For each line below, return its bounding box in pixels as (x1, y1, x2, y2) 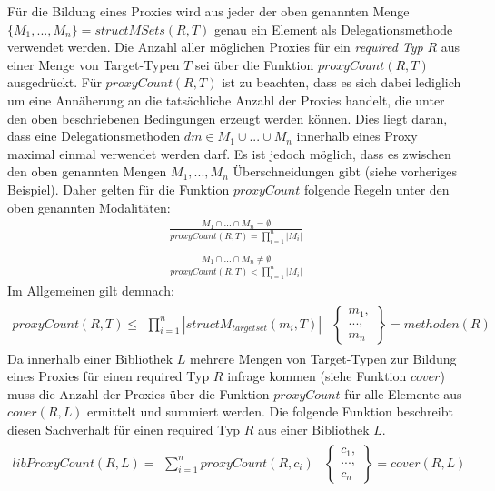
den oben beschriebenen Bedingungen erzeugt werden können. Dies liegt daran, (7, 108, 448, 127)
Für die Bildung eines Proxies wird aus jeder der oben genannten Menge (7, 2, 410, 20)
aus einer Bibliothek (258, 419, 370, 438)
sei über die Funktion (194, 55, 314, 74)
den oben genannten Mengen (7, 162, 167, 181)
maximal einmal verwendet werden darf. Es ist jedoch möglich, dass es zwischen (7, 144, 451, 163)
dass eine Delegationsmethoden (7, 126, 181, 145)
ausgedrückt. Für (7, 73, 102, 92)
